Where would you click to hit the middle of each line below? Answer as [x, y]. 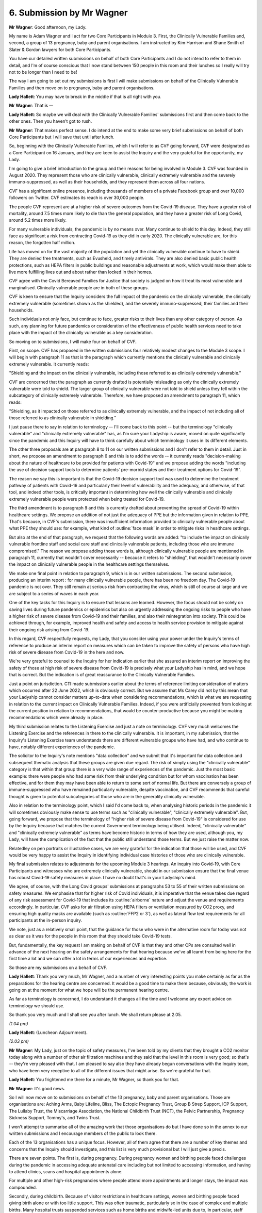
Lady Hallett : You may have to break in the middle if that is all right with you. [85, 97]
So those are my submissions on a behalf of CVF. [58, 967]
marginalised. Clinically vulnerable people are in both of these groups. [79, 287]
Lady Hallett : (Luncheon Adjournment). [48, 1032]
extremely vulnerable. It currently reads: [49, 364]
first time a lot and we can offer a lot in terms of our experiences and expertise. [88, 959]
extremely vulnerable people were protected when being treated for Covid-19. [87, 499]
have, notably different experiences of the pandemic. [62, 747]
